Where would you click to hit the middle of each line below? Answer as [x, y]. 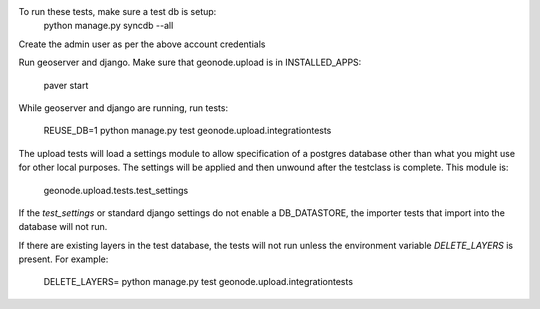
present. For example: [63, 259]
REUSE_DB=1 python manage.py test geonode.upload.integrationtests [187, 131]
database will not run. [63, 227]
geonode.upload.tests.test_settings [116, 190]
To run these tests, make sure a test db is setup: [117, 11]
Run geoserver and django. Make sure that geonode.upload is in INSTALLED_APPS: [190, 62]
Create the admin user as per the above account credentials [142, 44]
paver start [66, 85]
